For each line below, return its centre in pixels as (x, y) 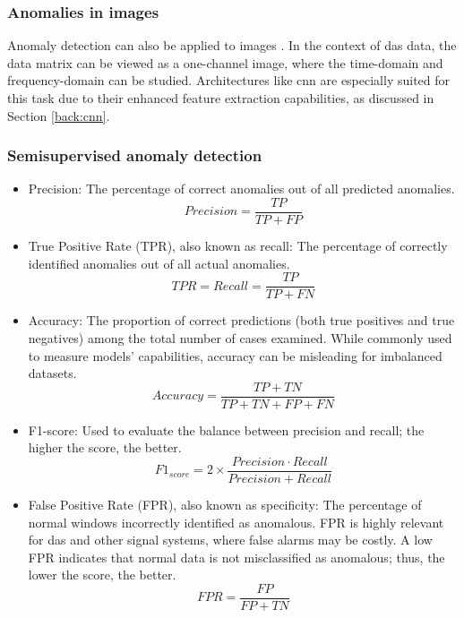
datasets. (52, 373)
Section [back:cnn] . (59, 115)
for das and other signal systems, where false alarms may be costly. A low (230, 540)
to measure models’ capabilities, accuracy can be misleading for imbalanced (235, 355)
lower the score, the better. (102, 575)
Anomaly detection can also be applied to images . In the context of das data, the (232, 45)
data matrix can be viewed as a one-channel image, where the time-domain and (225, 62)
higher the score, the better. (105, 447)
